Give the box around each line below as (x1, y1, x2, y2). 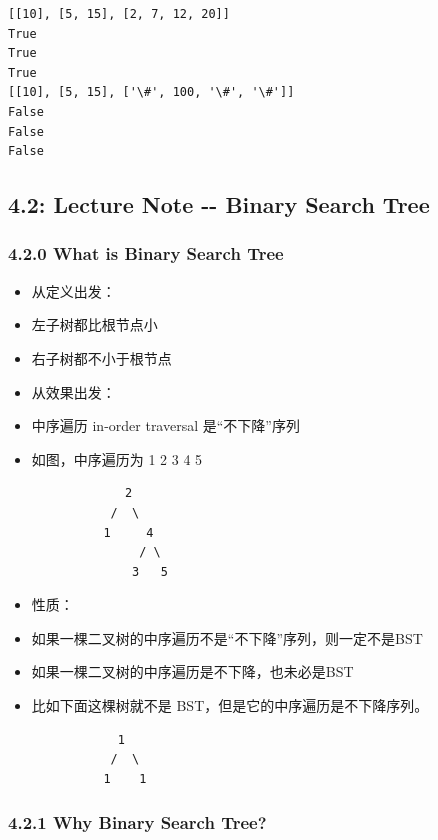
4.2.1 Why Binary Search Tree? (8, 810, 267, 835)
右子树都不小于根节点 (31, 347, 172, 368)
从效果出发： (31, 381, 116, 402)
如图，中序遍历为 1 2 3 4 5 (31, 448, 203, 469)
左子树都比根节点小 (31, 314, 158, 335)
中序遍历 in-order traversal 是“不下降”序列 (31, 415, 300, 436)
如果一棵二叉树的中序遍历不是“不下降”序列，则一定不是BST (31, 627, 423, 648)
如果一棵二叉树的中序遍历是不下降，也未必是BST (31, 661, 354, 682)
